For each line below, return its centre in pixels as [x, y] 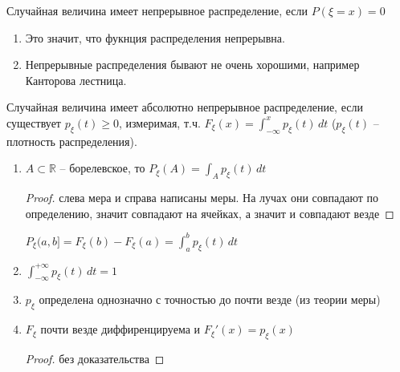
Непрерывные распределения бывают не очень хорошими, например [192, 65]
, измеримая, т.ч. [159, 122]
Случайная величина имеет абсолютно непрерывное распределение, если [185, 107]
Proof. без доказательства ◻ [95, 359]
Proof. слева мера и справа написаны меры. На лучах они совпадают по [202, 198]
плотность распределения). [72, 141]
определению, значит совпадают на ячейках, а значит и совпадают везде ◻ [210, 213]
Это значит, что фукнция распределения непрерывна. [155, 37]
